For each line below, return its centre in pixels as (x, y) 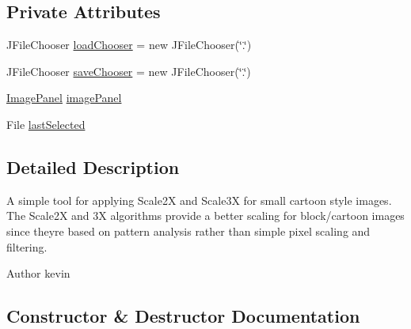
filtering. (27, 246)
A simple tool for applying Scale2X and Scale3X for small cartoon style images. (199, 200)
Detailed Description (93, 166)
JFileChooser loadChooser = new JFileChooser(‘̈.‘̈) (129, 45)
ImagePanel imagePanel (64, 98)
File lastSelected (46, 124)
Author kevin (38, 273)
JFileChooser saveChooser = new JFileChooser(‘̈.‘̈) (129, 71)
